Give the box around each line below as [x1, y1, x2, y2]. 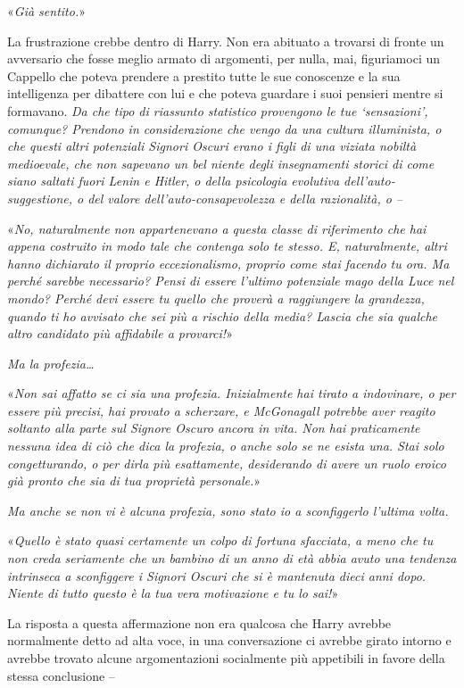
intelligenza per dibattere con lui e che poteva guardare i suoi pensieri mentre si [7, 84, 443, 103]
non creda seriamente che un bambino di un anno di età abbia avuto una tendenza [7, 549, 457, 568]
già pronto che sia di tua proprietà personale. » [7, 471, 261, 490]
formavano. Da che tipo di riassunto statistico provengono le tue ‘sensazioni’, [7, 101, 428, 120]
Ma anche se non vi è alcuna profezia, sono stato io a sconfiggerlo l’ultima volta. [7, 501, 449, 519]
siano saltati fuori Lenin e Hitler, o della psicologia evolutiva [7, 171, 340, 190]
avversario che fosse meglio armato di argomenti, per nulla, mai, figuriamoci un [7, 49, 441, 68]
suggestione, [7, 188, 72, 207]
